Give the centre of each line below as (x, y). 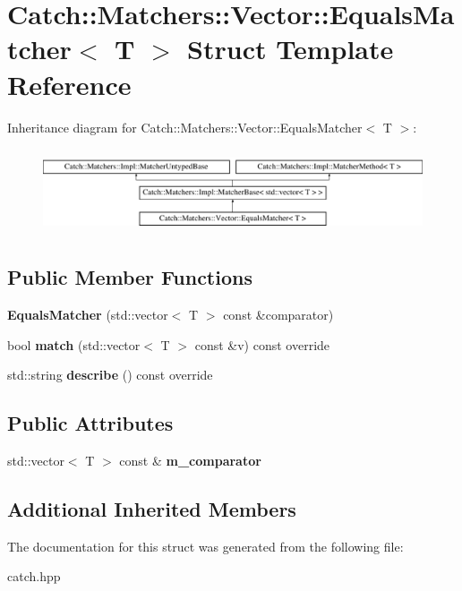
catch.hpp (34, 576)
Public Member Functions (130, 277)
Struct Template (291, 49)
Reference (69, 84)
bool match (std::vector (74, 344)
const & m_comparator (190, 460)
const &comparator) (278, 314)
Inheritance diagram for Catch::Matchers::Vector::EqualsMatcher (185, 127)
